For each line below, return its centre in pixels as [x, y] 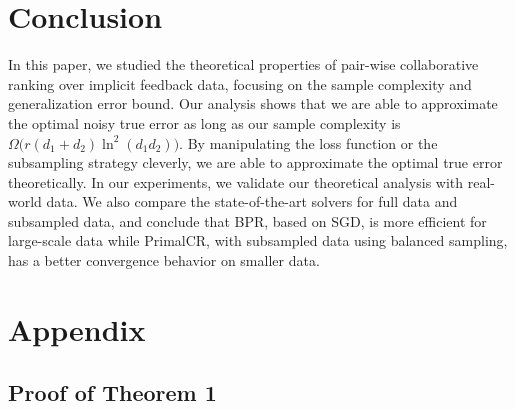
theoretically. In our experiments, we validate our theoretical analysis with [236, 181]
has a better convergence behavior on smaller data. [164, 260]
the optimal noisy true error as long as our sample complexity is [204, 122]
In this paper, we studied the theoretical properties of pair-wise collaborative [243, 64]
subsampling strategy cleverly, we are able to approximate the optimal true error [255, 162]
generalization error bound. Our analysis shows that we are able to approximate [253, 103]
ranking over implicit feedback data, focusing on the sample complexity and [240, 83]
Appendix [77, 328]
